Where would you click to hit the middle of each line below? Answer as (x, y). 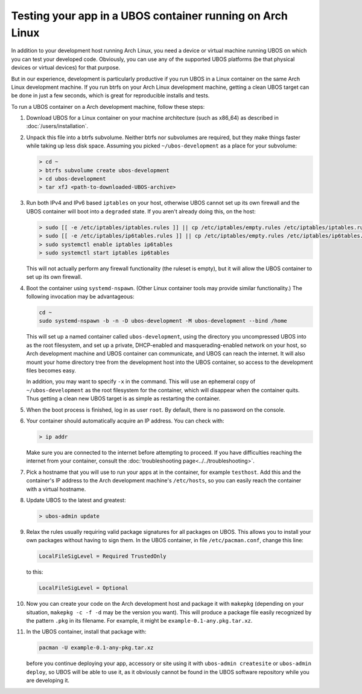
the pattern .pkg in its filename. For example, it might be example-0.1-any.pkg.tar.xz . (139, 620)
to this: (35, 572)
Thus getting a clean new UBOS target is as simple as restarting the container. (123, 398)
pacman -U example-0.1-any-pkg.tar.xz (96, 648)
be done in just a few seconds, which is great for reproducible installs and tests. (110, 96)
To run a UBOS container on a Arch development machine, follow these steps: (108, 106)
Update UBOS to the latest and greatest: (76, 500)
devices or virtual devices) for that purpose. (66, 68)
